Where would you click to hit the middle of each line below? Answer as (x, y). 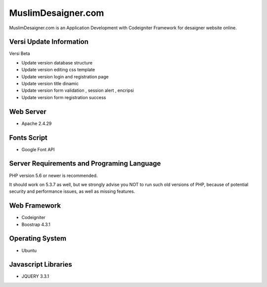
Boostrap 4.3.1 (36, 224)
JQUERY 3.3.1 (35, 276)
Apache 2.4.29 (37, 123)
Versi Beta (20, 54)
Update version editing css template (58, 70)
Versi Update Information (49, 42)
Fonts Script (28, 138)
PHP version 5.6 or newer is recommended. (53, 175)
